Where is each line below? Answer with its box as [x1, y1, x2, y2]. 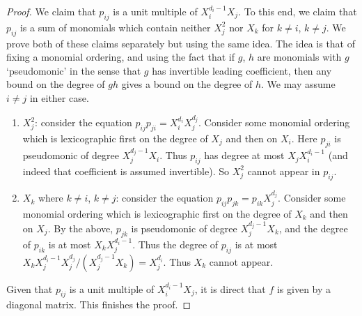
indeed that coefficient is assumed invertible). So [22, 163, 229, 178]
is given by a [276, 281, 331, 296]
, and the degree [278, 220, 348, 235]
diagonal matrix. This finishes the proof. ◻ [6, 297, 191, 312]
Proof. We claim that [6, 4, 96, 18]
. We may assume [261, 77, 336, 91]
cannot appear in [247, 163, 320, 178]
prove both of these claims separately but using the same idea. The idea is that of [6, 36, 356, 50]
